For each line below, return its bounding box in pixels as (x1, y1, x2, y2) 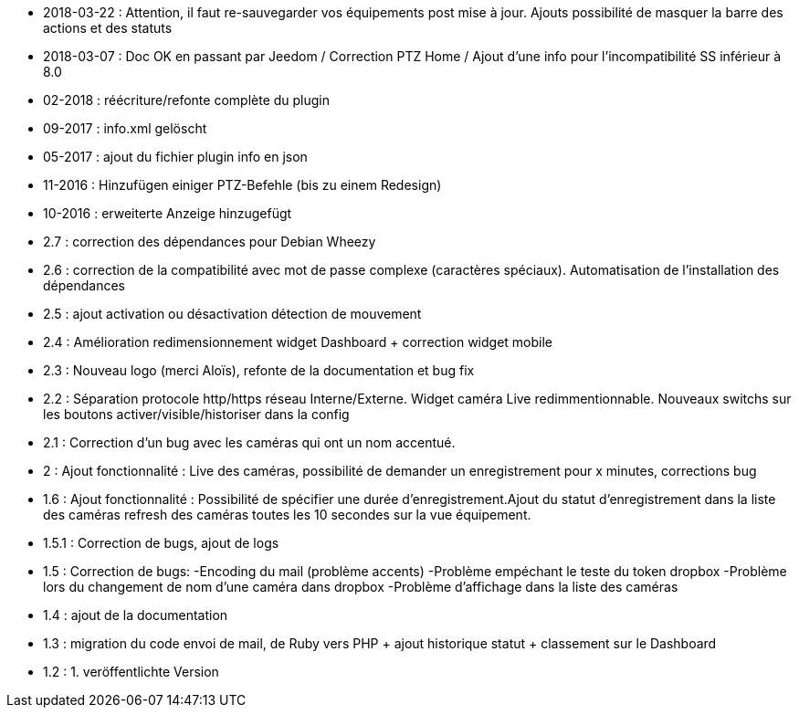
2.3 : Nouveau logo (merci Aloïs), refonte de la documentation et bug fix (43, 363, 475, 378)
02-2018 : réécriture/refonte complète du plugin (43, 92, 331, 108)
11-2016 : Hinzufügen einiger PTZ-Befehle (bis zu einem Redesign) (43, 177, 442, 193)
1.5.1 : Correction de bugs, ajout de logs (43, 535, 279, 551)
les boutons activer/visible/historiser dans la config (43, 406, 350, 422)
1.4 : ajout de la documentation (43, 607, 228, 623)
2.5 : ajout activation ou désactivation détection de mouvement (43, 306, 422, 321)
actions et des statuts (43, 20, 173, 36)
